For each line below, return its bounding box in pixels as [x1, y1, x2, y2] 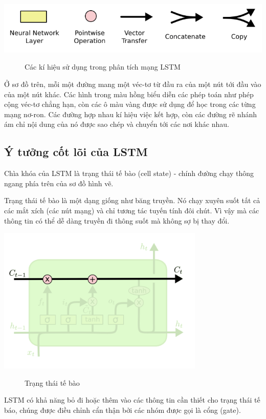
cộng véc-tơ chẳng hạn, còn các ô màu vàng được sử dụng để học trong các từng [4, 99, 256, 109]
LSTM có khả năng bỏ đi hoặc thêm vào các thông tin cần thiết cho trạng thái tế [4, 394, 260, 405]
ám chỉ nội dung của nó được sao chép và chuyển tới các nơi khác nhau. [4, 119, 229, 129]
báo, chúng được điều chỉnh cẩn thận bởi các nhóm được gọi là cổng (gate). [4, 404, 241, 415]
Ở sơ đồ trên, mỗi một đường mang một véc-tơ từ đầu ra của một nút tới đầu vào [4, 79, 261, 90]
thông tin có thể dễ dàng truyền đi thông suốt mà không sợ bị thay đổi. [4, 215, 230, 226]
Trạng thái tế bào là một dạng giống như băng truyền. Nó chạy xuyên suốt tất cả [4, 195, 260, 206]
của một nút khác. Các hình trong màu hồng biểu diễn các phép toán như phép [4, 89, 254, 99]
